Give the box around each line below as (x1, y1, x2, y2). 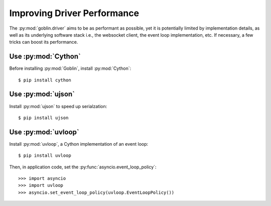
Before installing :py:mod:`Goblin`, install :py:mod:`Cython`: (9, 65, 131, 71)
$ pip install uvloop (18, 153, 71, 158)
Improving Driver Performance (9, 8, 140, 19)
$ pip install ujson (18, 115, 69, 121)
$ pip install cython (18, 77, 71, 83)
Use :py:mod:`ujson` (9, 90, 75, 98)
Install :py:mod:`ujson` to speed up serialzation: (9, 103, 107, 109)
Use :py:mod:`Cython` (9, 52, 81, 61)
